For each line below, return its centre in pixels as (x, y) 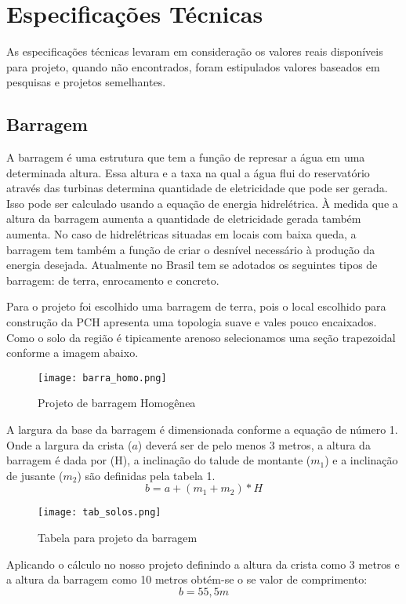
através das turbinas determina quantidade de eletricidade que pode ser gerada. (197, 188)
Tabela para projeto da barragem (118, 538)
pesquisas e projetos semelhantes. (86, 82)
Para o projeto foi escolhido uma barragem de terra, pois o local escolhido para (196, 306)
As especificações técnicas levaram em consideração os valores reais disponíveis (195, 51)
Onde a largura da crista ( (69, 444)
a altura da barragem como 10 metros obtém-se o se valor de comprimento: (187, 579)
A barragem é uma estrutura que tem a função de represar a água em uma (186, 157)
